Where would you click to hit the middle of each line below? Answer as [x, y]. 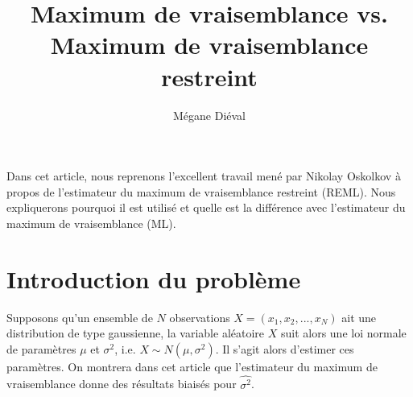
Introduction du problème [154, 278]
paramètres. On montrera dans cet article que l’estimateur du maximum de [192, 366]
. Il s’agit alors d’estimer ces [285, 348]
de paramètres [41, 348]
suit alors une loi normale [343, 333]
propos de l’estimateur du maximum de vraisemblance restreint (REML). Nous [201, 191]
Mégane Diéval [209, 115]
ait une [359, 317]
